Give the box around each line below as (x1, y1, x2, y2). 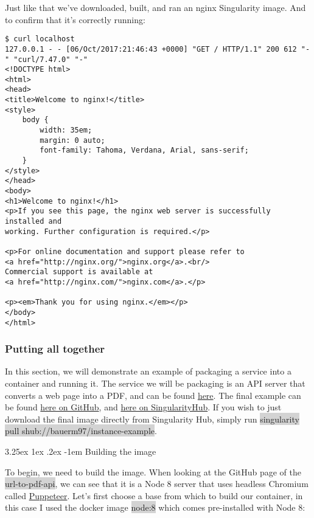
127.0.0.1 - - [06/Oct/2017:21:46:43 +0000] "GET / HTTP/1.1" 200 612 (5, 44, 297, 54)
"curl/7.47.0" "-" (13, 55, 88, 64)
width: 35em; (40, 126, 92, 135)
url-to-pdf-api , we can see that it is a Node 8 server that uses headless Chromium (5, 477, 309, 490)
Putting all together (5, 341, 105, 356)
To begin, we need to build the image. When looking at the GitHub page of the (5, 465, 302, 478)
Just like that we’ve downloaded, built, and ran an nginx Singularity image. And (5, 1, 306, 13)
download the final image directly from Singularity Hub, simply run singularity (5, 412, 299, 425)
